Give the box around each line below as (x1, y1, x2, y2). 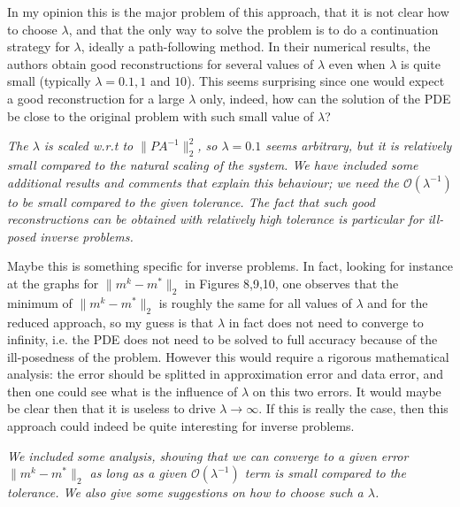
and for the (367, 293, 428, 311)
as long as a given (89, 464, 187, 482)
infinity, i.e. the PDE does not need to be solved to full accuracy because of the (7, 330, 438, 349)
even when (328, 54, 386, 73)
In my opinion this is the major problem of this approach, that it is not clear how (7, 3, 449, 20)
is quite (401, 54, 441, 73)
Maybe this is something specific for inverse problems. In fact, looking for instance (7, 257, 453, 275)
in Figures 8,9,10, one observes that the (185, 273, 399, 292)
